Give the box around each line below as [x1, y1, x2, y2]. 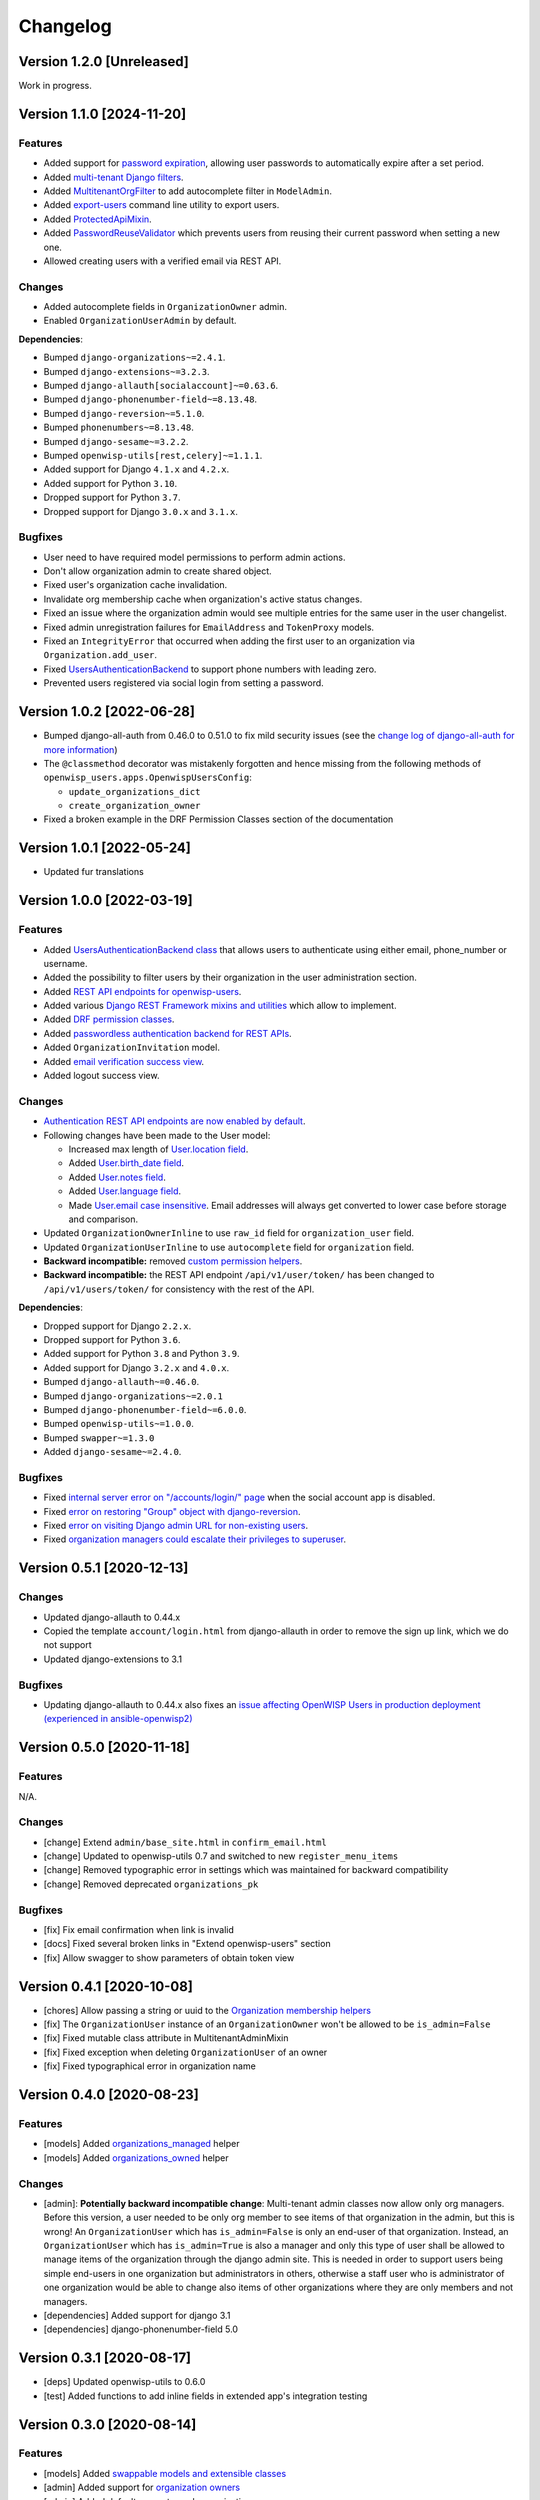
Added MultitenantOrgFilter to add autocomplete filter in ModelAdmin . [43, 185, 332, 197]
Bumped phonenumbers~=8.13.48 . [43, 421, 195, 434]
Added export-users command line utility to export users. [43, 199, 280, 211]
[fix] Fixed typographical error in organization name [43, 2060, 257, 2072]
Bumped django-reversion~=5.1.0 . [43, 407, 205, 419]
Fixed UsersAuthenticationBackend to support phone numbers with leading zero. [43, 663, 377, 675]
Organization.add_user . [43, 649, 158, 661]
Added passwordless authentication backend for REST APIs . [43, 1027, 292, 1039]
